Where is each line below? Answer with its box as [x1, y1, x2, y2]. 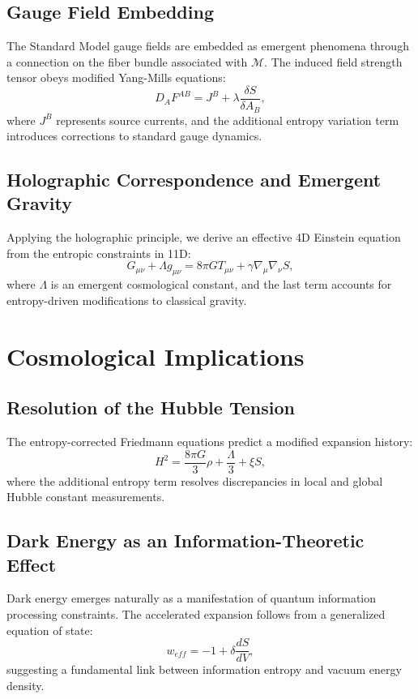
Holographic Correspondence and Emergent [6, 167, 382, 192]
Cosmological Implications [6, 339, 305, 372]
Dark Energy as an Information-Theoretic [6, 528, 365, 553]
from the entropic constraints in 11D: [6, 244, 191, 261]
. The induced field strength [264, 53, 403, 70]
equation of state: [6, 621, 93, 638]
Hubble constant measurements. [6, 488, 165, 505]
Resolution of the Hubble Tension [6, 395, 295, 420]
